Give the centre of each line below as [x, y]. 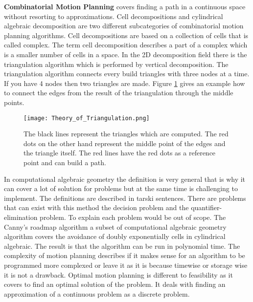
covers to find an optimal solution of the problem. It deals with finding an [115, 284]
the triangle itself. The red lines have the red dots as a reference [120, 153]
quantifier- [207, 207]
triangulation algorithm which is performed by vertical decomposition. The [116, 64]
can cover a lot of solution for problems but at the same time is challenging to [121, 188]
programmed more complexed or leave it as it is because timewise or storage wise [126, 265]
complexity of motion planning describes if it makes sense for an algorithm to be [125, 255]
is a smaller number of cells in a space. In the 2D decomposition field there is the [126, 54]
